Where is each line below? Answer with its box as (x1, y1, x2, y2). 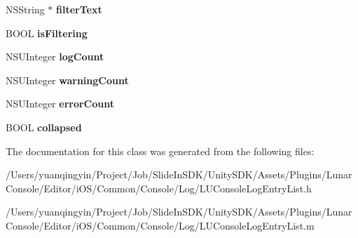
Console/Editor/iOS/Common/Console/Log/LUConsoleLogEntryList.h (6, 180, 312, 195)
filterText (56, 2, 102, 16)
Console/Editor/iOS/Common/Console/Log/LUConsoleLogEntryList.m (6, 218, 315, 232)
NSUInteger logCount (6, 49, 104, 64)
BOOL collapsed (6, 119, 82, 134)
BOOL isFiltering (6, 25, 88, 40)
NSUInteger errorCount (6, 96, 114, 111)
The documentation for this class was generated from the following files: (6, 143, 315, 158)
